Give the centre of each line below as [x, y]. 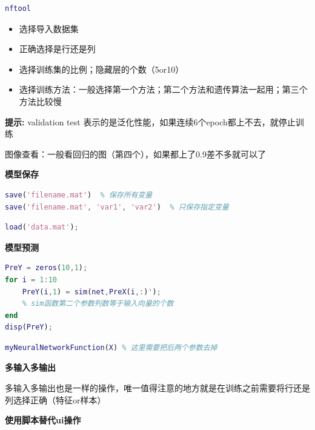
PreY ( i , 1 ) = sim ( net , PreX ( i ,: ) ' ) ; [91, 292]
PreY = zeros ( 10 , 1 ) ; [46, 268]
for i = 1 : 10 [31, 279]
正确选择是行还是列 [57, 49]
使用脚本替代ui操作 [43, 420]
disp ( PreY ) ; [29, 327]
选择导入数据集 [49, 28]
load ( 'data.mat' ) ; [42, 227]
